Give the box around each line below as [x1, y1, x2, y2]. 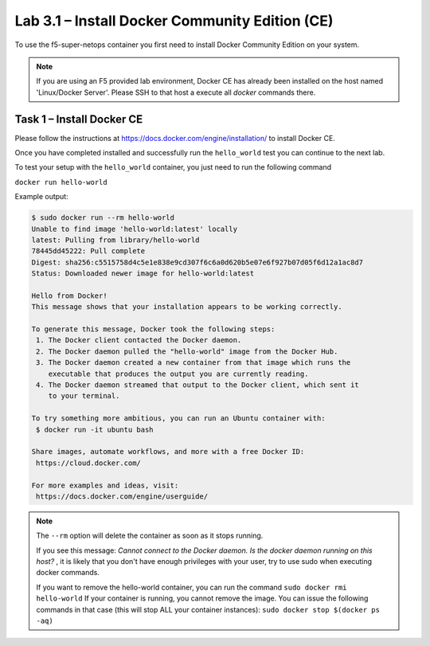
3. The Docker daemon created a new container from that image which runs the [36, 358, 351, 367]
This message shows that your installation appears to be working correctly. [31, 303, 342, 311]
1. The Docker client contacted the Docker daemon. [36, 335, 242, 345]
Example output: [14, 192, 68, 202]
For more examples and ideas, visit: [31, 480, 179, 490]
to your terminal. [48, 391, 120, 401]
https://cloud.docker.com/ [36, 458, 141, 468]
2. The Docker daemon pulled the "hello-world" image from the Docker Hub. [36, 346, 338, 356]
